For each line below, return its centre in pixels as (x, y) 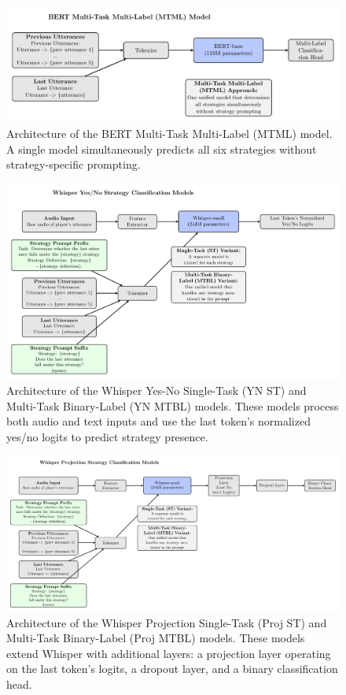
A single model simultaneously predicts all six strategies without (162, 149)
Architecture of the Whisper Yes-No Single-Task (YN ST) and (156, 390)
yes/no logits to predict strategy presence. (107, 436)
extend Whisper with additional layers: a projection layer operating (169, 653)
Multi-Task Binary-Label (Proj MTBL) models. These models (156, 638)
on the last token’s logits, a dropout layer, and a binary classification (172, 669)
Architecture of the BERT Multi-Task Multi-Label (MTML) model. (169, 133)
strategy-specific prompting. (74, 164)
